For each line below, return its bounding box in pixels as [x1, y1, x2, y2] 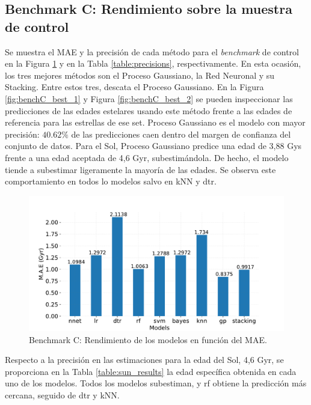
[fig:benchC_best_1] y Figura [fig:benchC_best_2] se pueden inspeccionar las [5, 92, 293, 105]
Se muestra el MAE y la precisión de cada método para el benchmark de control [5, 45, 299, 58]
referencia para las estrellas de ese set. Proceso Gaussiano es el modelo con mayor [5, 116, 306, 129]
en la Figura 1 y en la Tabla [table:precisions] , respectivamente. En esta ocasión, [5, 57, 301, 70]
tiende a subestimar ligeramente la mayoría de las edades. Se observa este [5, 163, 276, 175]
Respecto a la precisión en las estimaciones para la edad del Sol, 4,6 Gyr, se [5, 353, 284, 366]
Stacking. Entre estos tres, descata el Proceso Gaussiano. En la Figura [5, 81, 264, 93]
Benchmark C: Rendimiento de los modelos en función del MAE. [29, 333, 267, 346]
